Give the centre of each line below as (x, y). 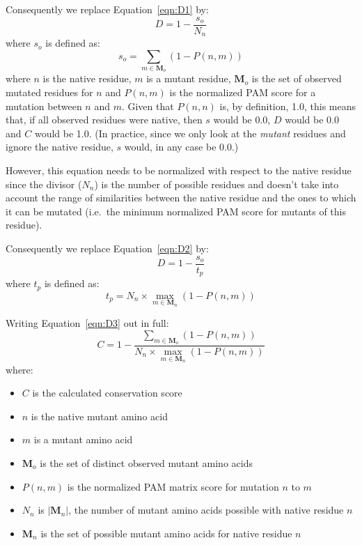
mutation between (44, 106)
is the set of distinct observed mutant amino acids (146, 462)
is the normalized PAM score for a (243, 92)
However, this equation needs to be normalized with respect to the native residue (179, 170)
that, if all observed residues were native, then (104, 120)
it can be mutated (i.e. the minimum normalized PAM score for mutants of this (176, 211)
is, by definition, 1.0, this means (288, 106)
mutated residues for (49, 92)
